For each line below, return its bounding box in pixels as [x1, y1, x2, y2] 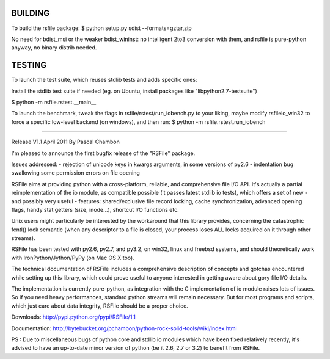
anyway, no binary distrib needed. [11, 44, 97, 51]
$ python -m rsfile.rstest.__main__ [11, 98, 97, 106]
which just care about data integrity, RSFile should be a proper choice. [11, 302, 189, 310]
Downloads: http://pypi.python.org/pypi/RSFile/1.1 [11, 313, 136, 321]
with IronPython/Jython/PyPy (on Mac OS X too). [11, 254, 134, 261]
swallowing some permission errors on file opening [11, 169, 141, 176]
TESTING [11, 60, 47, 70]
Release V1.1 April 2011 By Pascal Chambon [11, 138, 120, 146]
